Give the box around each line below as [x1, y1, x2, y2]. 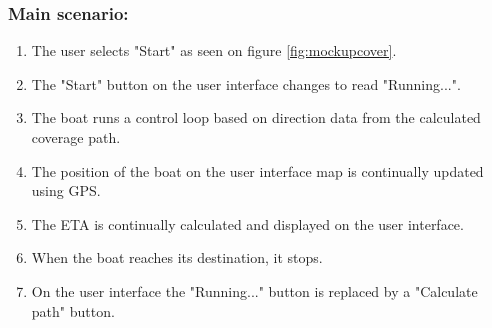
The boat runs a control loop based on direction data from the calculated [31, 107, 481, 128]
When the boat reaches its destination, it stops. [31, 247, 323, 268]
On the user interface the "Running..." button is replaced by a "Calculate [31, 280, 478, 301]
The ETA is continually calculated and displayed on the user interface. [31, 213, 464, 234]
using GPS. [31, 180, 101, 201]
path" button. [31, 300, 115, 321]
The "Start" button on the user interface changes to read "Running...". [31, 73, 461, 94]
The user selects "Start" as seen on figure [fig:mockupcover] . [31, 40, 397, 61]
